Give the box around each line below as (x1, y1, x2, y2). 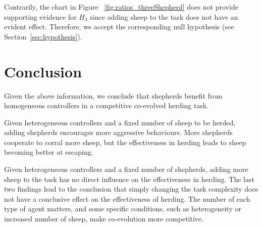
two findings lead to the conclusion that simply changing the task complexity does (4, 184, 258, 194)
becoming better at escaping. (4, 147, 93, 157)
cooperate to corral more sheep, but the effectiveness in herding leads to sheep (4, 137, 246, 147)
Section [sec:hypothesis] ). (4, 31, 82, 41)
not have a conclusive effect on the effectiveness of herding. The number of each (4, 193, 250, 204)
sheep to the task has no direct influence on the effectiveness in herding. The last (4, 173, 254, 184)
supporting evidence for (4, 11, 77, 22)
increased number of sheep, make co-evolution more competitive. (4, 213, 203, 224)
